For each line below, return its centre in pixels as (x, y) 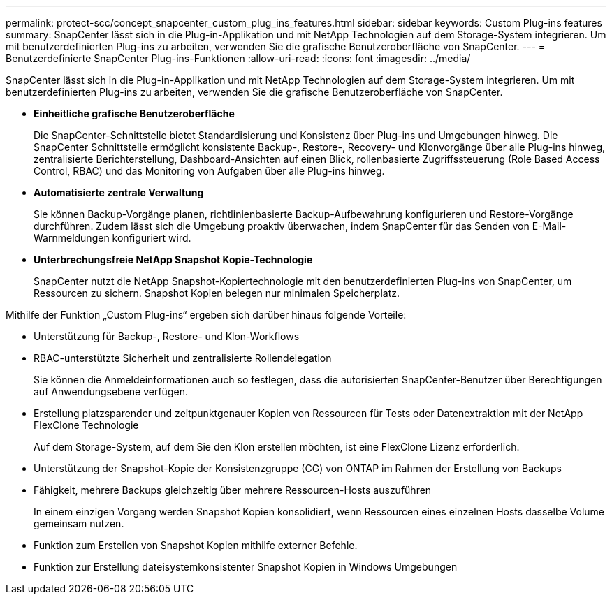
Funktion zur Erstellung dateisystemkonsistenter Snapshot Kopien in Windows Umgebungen (246, 567)
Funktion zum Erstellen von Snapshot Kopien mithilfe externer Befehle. (196, 545)
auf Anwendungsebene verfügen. (111, 392)
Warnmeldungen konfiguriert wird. (112, 238)
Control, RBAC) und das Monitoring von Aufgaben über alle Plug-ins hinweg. (209, 171)
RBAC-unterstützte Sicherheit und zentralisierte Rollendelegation (183, 358)
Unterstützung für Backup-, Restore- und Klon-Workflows (167, 336)
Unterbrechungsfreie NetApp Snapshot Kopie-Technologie (173, 259)
